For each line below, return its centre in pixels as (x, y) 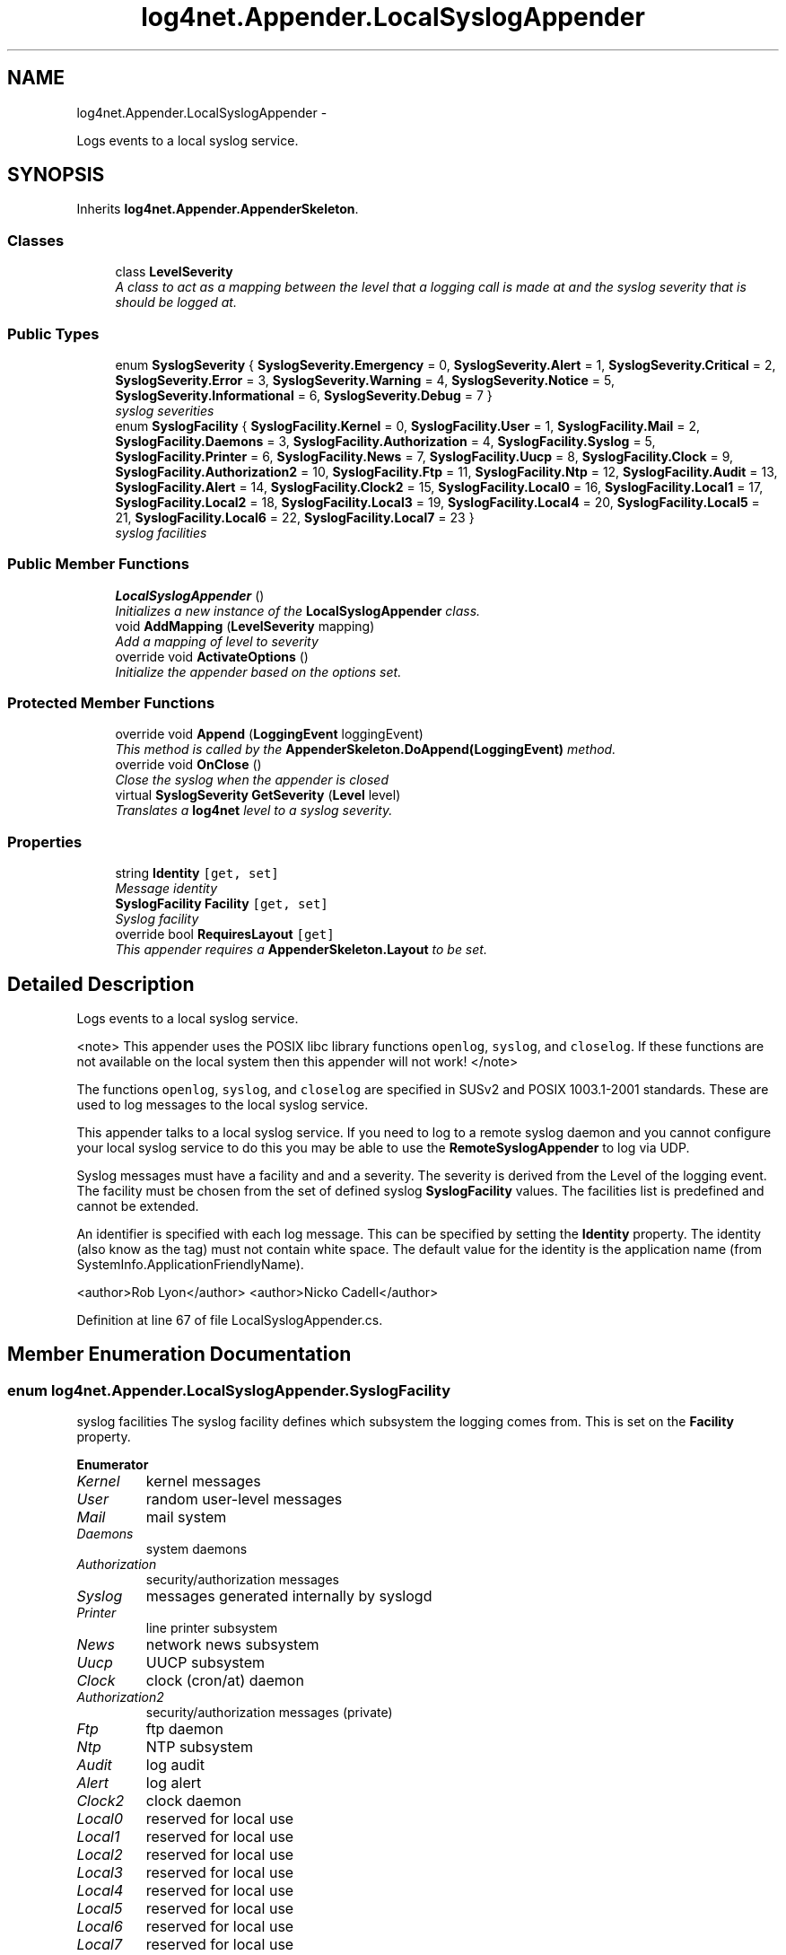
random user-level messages (244, 1499)
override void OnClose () (188, 765)
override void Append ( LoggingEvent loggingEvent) (269, 734)
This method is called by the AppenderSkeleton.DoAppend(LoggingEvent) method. (366, 750)
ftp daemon (184, 1729)
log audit (175, 1765)
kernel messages (203, 1482)
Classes (36, 240)
